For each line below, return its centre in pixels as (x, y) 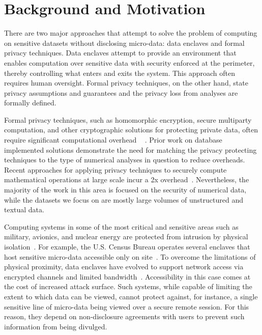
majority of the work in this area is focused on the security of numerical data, (125, 190)
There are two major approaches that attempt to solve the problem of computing (131, 33)
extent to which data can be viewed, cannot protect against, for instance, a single (131, 296)
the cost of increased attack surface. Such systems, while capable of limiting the (128, 286)
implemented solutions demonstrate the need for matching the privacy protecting (130, 149)
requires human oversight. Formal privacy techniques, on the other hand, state (126, 83)
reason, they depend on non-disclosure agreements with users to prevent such (124, 316)
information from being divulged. (56, 326)
